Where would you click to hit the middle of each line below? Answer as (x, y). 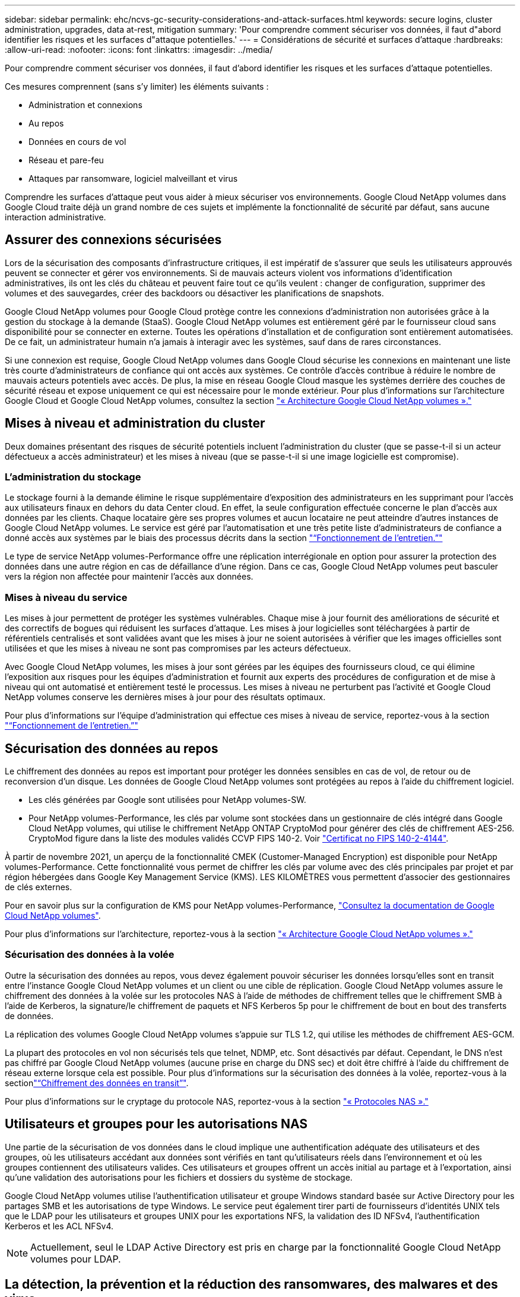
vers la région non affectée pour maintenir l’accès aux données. (129, 577)
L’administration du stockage (73, 477)
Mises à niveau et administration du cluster (135, 423)
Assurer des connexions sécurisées (113, 240)
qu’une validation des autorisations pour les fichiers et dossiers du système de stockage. (179, 1177)
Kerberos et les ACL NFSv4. (59, 1226)
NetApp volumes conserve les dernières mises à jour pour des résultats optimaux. (165, 697)
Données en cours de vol (77, 142)
